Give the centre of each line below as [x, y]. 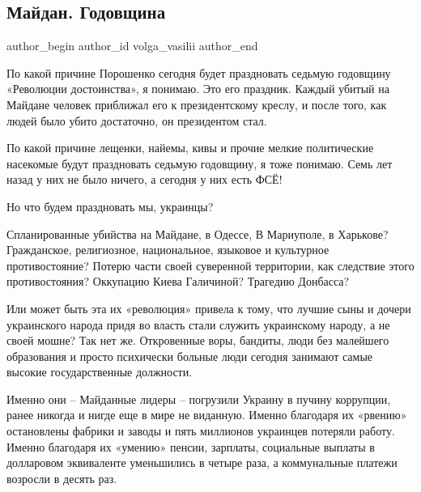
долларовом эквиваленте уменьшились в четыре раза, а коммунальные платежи [202, 462]
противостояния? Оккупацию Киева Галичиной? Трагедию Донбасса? [178, 281]
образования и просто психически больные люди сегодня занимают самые [190, 356]
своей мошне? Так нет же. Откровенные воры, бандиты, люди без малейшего [198, 340]
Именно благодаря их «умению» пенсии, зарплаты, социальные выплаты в [191, 446]
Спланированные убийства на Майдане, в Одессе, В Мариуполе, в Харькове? [198, 233]
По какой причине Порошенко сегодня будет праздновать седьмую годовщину [199, 72]
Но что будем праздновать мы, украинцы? [110, 206]
